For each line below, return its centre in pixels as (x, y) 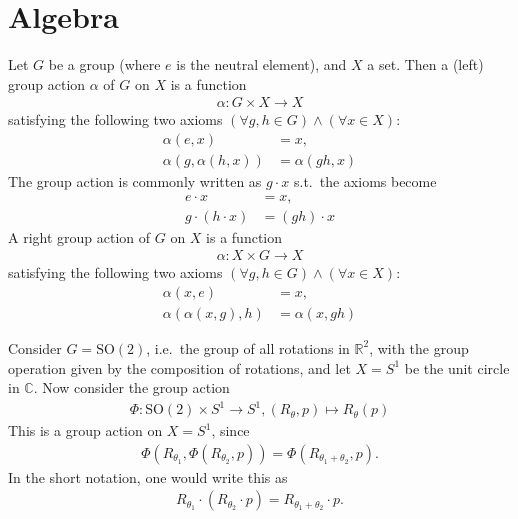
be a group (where (104, 64)
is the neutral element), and (261, 64)
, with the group (419, 347)
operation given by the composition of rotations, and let (179, 367)
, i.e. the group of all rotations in (248, 347)
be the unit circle (457, 367)
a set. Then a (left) (425, 64)
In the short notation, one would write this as (148, 476)
